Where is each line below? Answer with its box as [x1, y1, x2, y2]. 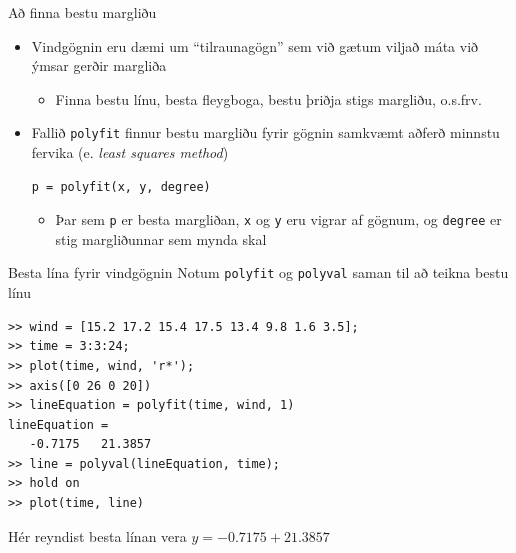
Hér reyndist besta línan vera [8, 525, 187, 546]
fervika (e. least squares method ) [31, 142, 229, 163]
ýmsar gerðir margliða [31, 55, 167, 76]
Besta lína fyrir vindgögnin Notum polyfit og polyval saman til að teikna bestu [8, 262, 509, 283]
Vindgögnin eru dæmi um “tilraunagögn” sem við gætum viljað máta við [31, 35, 479, 56]
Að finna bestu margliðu [8, 2, 157, 22]
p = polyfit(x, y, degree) [31, 179, 211, 194]
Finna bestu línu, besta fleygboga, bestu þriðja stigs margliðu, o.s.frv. [55, 88, 482, 109]
